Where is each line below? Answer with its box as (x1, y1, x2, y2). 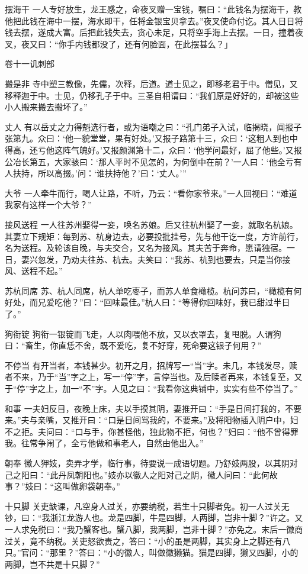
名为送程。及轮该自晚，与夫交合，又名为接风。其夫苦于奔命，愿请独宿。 (5, 241, 287, 254)
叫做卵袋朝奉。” (62, 480, 120, 492)
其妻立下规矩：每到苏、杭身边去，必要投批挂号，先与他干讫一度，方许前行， (5, 230, 303, 242)
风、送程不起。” (5, 265, 63, 277)
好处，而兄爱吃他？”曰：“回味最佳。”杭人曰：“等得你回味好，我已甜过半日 (5, 296, 290, 308)
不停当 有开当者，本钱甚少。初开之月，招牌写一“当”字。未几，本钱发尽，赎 (5, 359, 297, 371)
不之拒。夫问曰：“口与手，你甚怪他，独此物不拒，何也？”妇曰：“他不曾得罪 (5, 425, 299, 437)
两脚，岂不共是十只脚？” (5, 557, 100, 570)
